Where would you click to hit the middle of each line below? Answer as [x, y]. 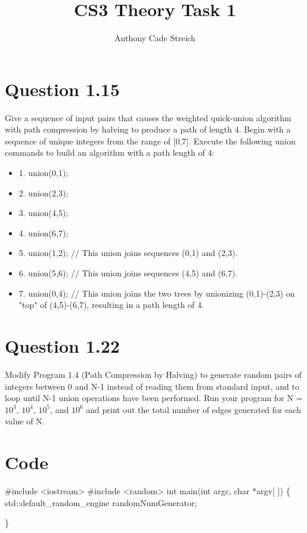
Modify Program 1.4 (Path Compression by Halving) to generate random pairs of [153, 374]
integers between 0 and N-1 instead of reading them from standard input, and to [152, 386]
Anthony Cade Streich [155, 38]
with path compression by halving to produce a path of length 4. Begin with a [148, 129]
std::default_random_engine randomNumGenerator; [101, 502]
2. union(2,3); [44, 192]
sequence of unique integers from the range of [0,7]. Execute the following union [150, 141]
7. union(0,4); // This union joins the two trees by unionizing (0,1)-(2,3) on [157, 293]
